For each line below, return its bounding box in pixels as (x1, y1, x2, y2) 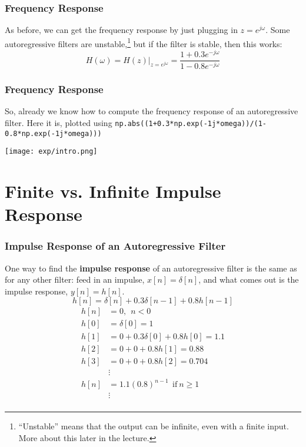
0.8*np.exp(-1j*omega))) (5, 129, 102, 138)
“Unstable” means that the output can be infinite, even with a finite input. (18, 420, 289, 432)
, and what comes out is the (198, 273, 299, 286)
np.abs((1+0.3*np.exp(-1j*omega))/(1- (115, 119, 267, 128)
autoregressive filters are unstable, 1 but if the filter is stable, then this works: (5, 35, 282, 49)
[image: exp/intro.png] (5, 147, 98, 156)
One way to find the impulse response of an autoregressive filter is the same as (5, 261, 297, 274)
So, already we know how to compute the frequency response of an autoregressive (5, 105, 298, 117)
